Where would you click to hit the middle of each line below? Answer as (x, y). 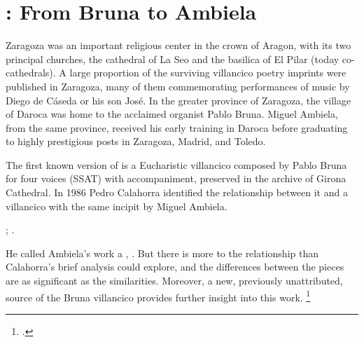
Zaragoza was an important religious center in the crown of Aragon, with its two (178, 45)
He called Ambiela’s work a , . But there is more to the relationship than (162, 253)
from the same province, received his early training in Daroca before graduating (177, 127)
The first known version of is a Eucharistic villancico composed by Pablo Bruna (176, 164)
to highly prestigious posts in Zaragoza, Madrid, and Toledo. (136, 141)
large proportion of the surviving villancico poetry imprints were (208, 73)
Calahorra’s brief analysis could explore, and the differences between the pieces (175, 267)
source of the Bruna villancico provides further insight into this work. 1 (158, 296)
